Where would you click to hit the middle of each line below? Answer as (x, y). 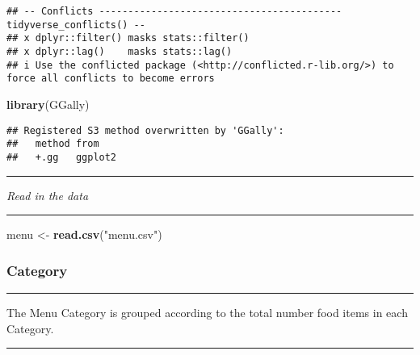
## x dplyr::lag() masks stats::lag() (120, 51)
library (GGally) (48, 104)
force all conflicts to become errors (111, 79)
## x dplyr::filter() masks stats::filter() (128, 38)
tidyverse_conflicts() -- (76, 25)
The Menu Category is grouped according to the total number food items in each (207, 312)
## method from (53, 144)
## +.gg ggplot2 (62, 157)
